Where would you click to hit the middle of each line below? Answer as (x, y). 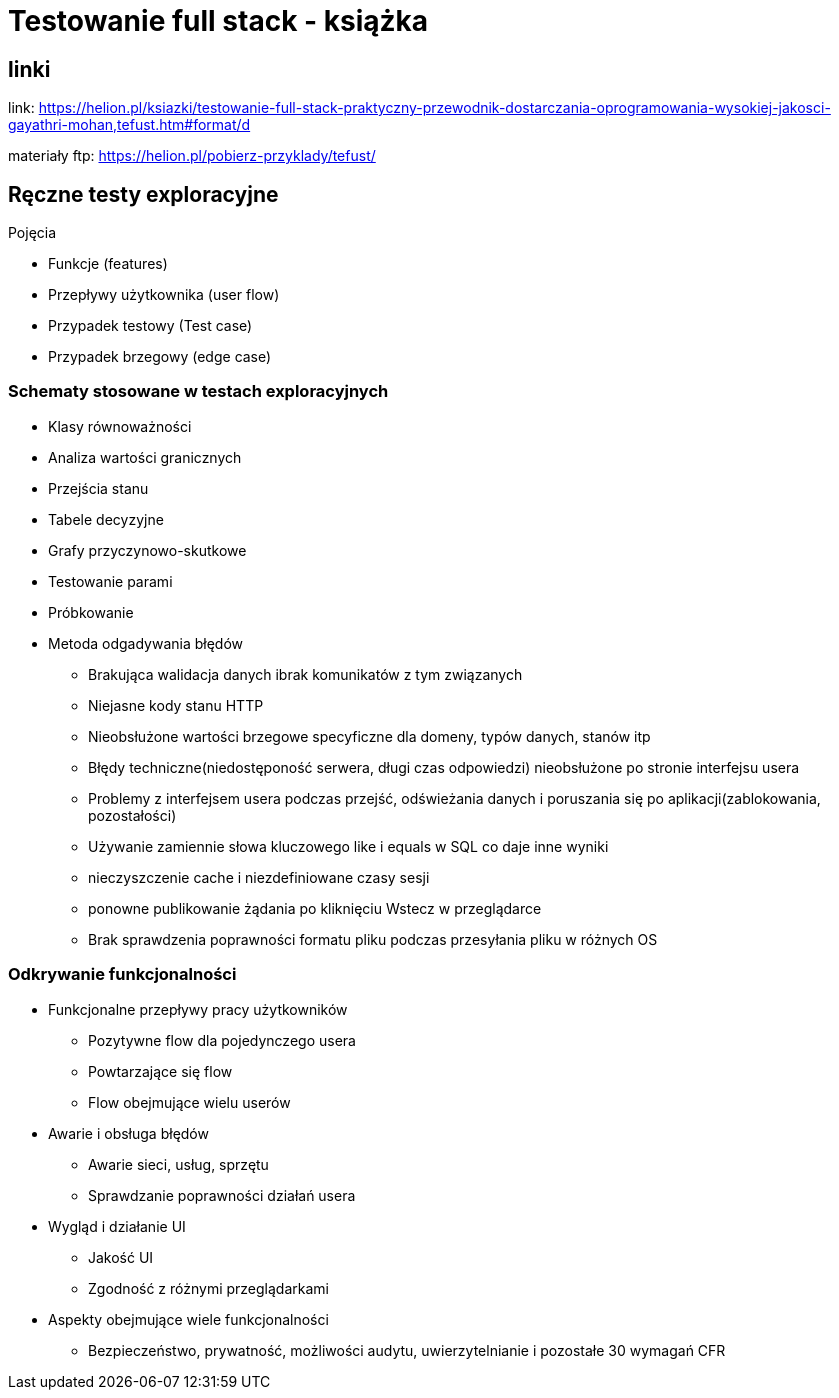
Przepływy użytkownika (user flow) (164, 295)
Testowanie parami (110, 581)
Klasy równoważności (120, 426)
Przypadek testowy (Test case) (150, 326)
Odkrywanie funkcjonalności (122, 974)
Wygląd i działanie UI (117, 1226)
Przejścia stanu (98, 488)
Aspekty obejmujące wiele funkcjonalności (188, 1319)
